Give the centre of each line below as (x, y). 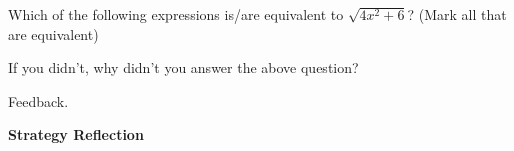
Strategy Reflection (76, 134)
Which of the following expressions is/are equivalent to (176, 14)
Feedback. (38, 100)
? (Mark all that (457, 14)
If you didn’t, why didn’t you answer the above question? (183, 67)
